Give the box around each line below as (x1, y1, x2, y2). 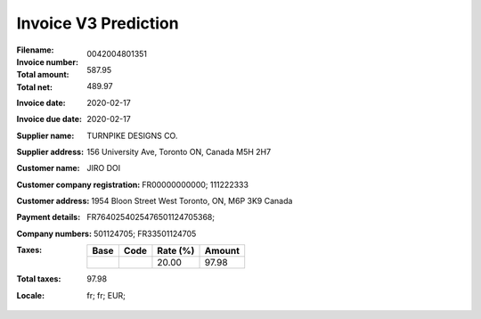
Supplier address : (16, 146, 85, 157)
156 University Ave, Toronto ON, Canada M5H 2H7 (86, 146, 272, 157)
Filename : (16, 45, 54, 55)
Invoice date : (16, 97, 66, 108)
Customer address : (16, 196, 90, 207)
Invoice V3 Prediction (16, 13, 179, 33)
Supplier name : (16, 130, 75, 141)
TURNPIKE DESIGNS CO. (86, 130, 178, 141)
